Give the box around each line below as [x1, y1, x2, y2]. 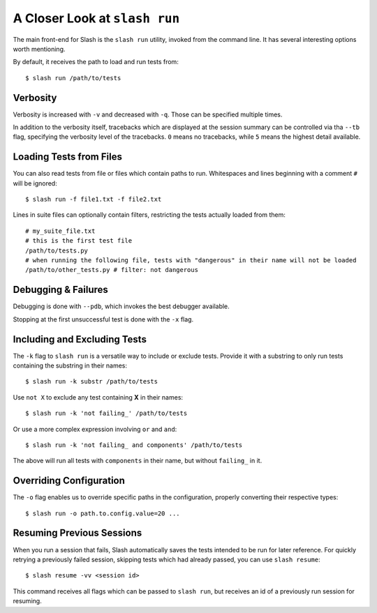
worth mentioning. [13, 45, 66, 53]
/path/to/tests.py [25, 246, 89, 255]
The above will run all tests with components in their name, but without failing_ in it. [13, 457, 263, 465]
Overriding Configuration [13, 475, 126, 487]
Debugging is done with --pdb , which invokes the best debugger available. [13, 302, 230, 310]
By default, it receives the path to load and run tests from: [13, 58, 179, 66]
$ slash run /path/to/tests [25, 74, 121, 82]
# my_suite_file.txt [25, 227, 96, 235]
